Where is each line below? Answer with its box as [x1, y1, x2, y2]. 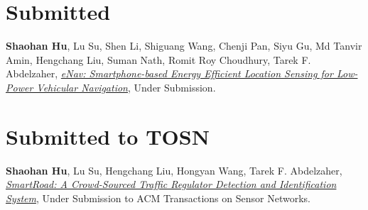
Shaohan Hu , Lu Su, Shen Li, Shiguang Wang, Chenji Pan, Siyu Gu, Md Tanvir [6, 38, 362, 53]
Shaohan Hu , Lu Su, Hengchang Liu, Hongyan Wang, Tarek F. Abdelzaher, [6, 162, 342, 177]
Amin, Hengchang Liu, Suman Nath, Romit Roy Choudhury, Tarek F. [6, 52, 311, 67]
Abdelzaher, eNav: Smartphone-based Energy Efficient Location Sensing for [6, 66, 333, 81]
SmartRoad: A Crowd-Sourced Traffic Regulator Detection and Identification [6, 177, 337, 192]
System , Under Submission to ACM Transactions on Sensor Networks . [6, 190, 310, 205]
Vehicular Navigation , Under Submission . [36, 79, 216, 94]
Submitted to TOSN [6, 121, 210, 150]
